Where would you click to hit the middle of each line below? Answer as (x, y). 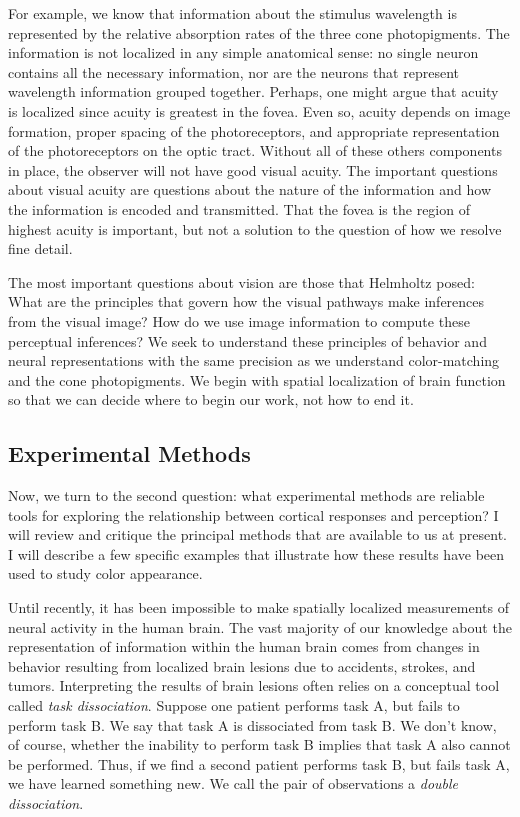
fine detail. (40, 248)
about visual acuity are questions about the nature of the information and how (250, 189)
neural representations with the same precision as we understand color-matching (254, 360)
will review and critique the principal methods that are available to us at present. (257, 534)
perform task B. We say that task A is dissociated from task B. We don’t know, (252, 724)
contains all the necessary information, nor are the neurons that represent (233, 71)
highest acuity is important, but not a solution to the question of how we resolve (255, 228)
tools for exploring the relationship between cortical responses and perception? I (253, 514)
